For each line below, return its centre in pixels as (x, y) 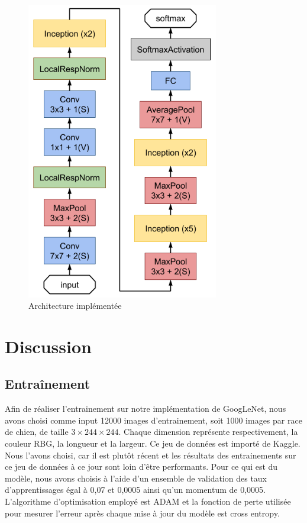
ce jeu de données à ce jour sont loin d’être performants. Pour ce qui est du (141, 466)
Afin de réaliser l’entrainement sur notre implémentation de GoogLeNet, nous (146, 409)
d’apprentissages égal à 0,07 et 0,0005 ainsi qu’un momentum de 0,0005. (135, 490)
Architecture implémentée (75, 306)
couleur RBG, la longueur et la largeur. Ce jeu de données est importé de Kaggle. (153, 443)
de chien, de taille (37, 432)
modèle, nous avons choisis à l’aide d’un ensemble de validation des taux (136, 478)
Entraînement (48, 384)
